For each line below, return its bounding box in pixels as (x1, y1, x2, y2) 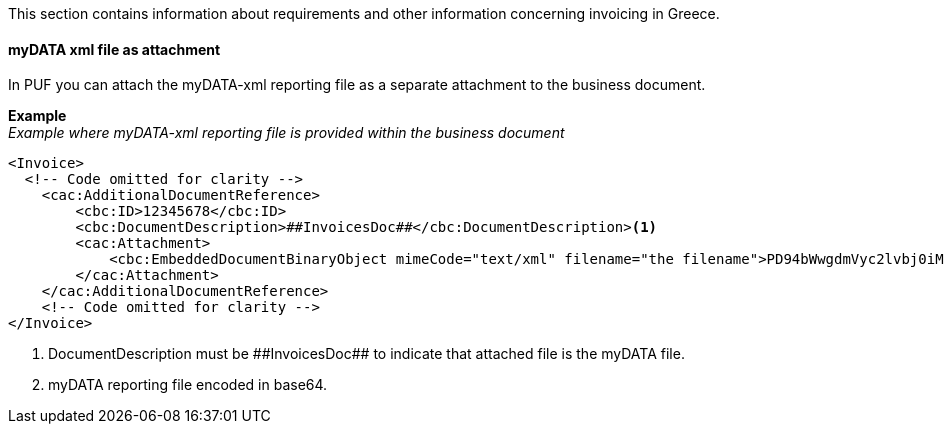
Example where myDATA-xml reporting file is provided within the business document (8, 124, 565, 142)
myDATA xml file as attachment (8, 40, 221, 58)
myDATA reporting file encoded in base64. (48, 376, 328, 394)
